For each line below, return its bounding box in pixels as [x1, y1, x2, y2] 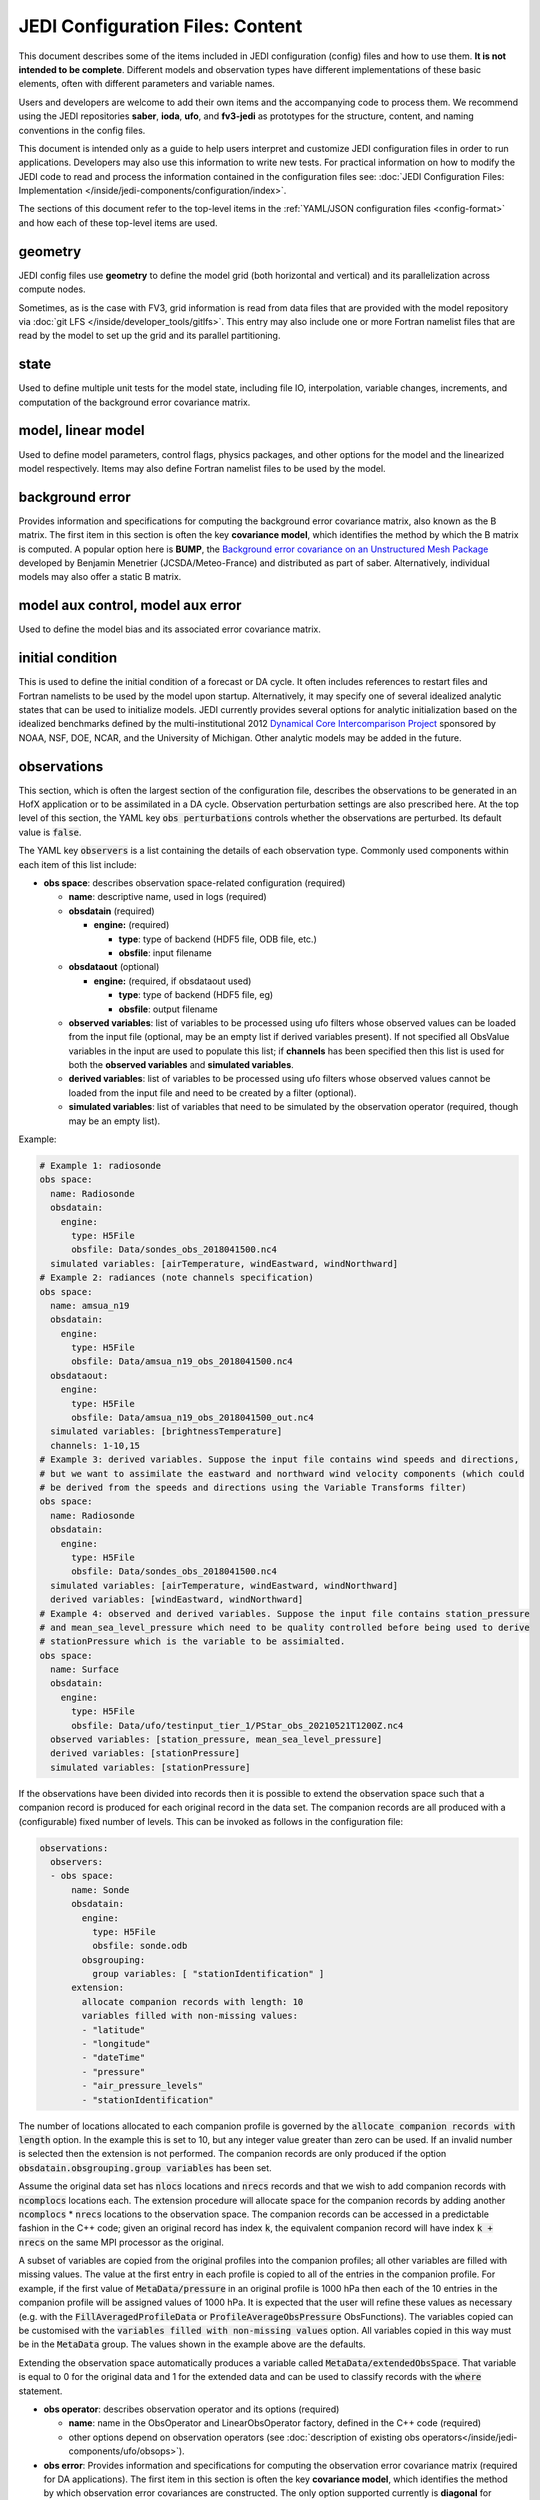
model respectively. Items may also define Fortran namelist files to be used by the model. [18, 462, 386, 474]
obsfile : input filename [118, 946, 212, 959]
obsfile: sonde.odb [91, 1940, 188, 1952]
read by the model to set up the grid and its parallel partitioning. [18, 330, 281, 342]
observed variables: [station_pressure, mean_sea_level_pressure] [50, 1734, 383, 1745]
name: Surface [50, 1664, 120, 1675]
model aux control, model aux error [18, 597, 242, 614]
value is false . [18, 826, 82, 838]
